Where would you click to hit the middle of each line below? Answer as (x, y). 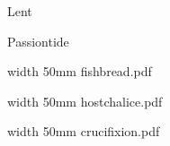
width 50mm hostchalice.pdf (85, 101)
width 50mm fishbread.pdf (80, 71)
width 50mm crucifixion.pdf (84, 131)
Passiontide (38, 41)
